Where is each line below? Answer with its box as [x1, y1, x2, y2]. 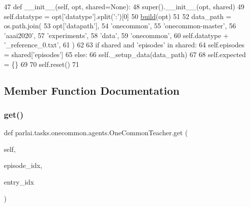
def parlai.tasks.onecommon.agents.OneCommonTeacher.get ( [4, 127, 188, 138]
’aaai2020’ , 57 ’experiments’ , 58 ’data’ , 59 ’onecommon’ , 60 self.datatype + [4, 30, 229, 40]
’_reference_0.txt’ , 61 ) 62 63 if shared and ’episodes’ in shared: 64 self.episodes [4, 40, 245, 50]
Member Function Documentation [4, 83, 180, 98]
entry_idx [4, 176, 34, 186]
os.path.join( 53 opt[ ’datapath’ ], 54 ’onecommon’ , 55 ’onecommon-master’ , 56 [4, 21, 236, 31]
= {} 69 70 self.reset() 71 [4, 59, 79, 69]
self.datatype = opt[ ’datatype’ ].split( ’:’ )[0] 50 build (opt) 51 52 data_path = [4, 11, 231, 21]
